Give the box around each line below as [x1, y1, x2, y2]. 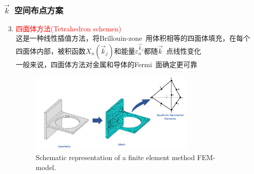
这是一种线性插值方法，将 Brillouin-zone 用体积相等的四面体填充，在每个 [15, 33, 251, 43]
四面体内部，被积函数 [15, 45, 86, 56]
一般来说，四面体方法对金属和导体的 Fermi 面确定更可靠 [15, 59, 198, 69]
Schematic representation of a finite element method [35, 152, 195, 162]
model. [35, 162, 56, 172]
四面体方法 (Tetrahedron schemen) [15, 23, 122, 33]
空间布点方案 [14, 3, 64, 16]
